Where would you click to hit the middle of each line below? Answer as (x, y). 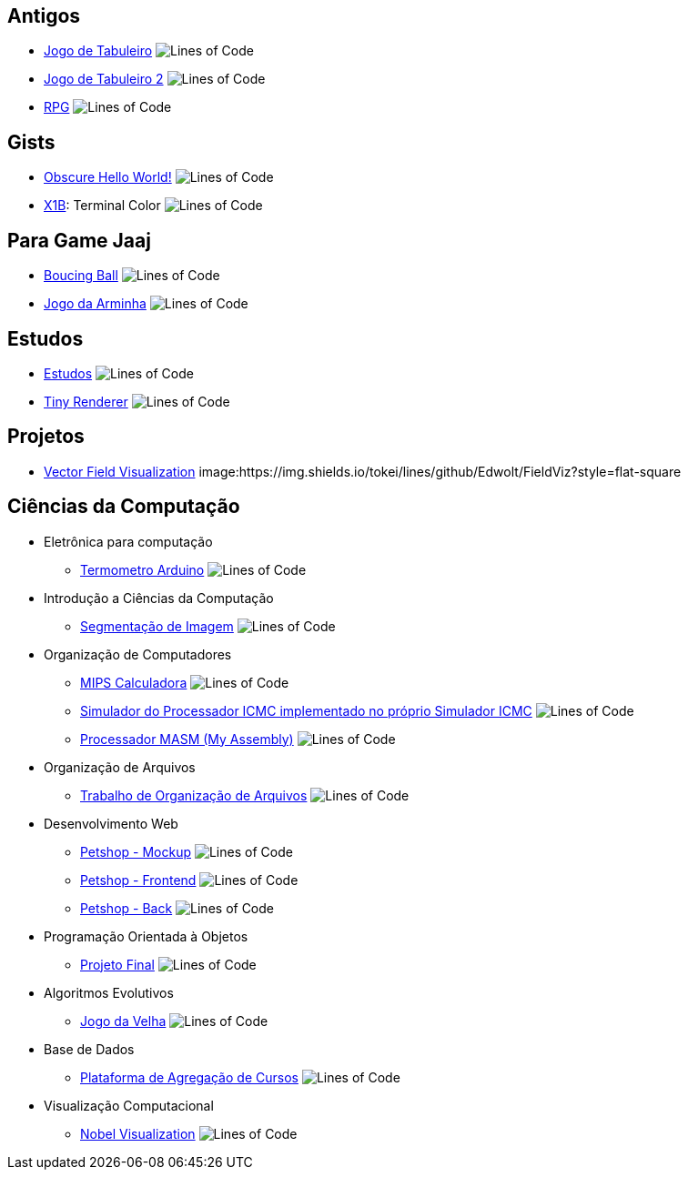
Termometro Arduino (142, 569)
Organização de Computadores (138, 654)
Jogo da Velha (123, 1021)
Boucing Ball (81, 276)
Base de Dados (89, 1049)
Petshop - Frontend (138, 880)
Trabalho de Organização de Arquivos (194, 795)
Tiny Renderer (86, 401)
